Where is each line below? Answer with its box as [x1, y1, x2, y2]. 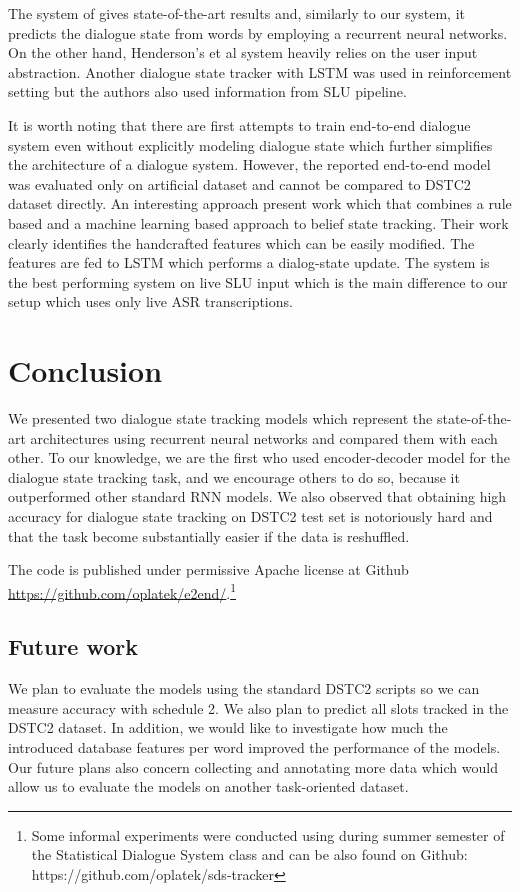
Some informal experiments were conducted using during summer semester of [31, 824, 505, 845]
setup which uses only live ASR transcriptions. [8, 291, 293, 312]
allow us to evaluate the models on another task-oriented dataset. [8, 776, 409, 797]
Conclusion [8, 350, 163, 391]
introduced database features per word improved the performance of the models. [8, 737, 501, 758]
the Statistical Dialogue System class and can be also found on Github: [31, 844, 468, 865]
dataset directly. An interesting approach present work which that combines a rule [8, 193, 512, 214]
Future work [8, 631, 139, 662]
